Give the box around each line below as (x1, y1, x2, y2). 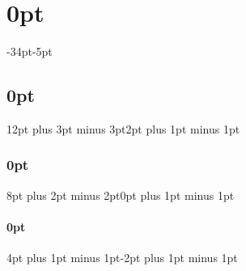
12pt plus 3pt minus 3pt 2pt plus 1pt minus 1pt (6, 120, 240, 137)
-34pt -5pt (6, 43, 53, 60)
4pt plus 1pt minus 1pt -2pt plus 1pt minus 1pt (6, 249, 238, 266)
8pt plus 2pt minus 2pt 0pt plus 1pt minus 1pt (6, 186, 235, 203)
